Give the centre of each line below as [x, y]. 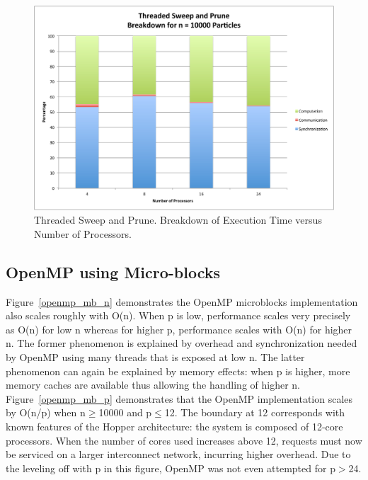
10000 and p [125, 412]
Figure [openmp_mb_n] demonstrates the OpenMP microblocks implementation [182, 301]
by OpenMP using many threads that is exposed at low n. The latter [155, 356]
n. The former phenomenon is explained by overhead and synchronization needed [182, 343]
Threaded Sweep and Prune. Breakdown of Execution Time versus [178, 220]
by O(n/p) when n [46, 412]
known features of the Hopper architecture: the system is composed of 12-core [174, 426]
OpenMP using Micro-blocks [113, 272]
